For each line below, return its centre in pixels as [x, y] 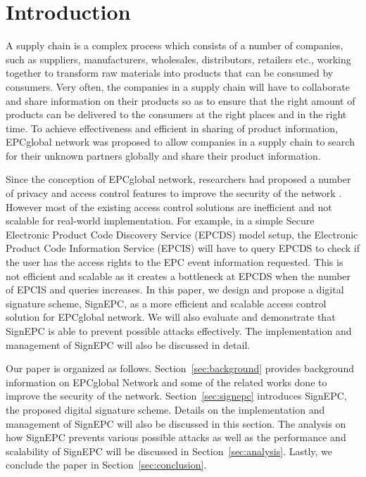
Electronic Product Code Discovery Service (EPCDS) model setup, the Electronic [182, 234]
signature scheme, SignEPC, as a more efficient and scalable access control [166, 303]
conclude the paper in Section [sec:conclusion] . [106, 465]
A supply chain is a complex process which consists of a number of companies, [175, 45]
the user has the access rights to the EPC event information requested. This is [175, 262]
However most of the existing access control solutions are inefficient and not [169, 206]
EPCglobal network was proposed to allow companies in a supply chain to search [180, 142]
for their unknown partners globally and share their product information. [163, 155]
